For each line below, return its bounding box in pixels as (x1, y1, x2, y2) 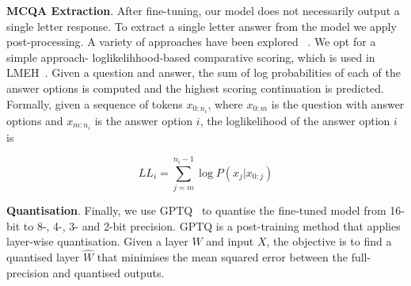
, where (207, 95, 243, 112)
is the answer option (94, 112, 193, 128)
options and (6, 112, 63, 128)
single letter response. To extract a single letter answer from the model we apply (6, 17, 397, 34)
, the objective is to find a (266, 233, 392, 250)
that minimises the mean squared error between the (97, 249, 348, 265)
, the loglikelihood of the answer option (200, 112, 390, 128)
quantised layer (6, 249, 80, 265)
